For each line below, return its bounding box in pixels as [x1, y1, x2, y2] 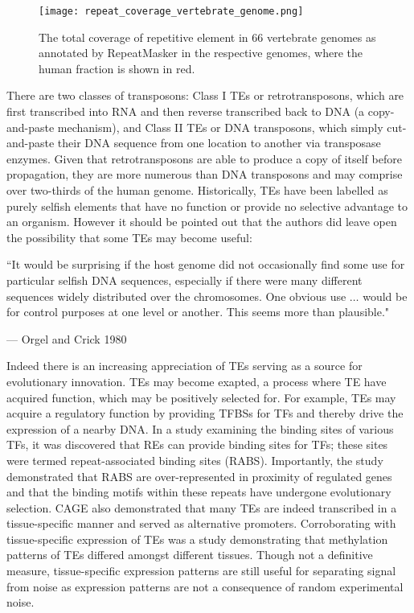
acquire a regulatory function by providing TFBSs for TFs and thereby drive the [6, 405, 404, 422]
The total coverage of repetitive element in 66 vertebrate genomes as [39, 28, 376, 45]
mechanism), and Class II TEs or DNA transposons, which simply [57, 118, 383, 135]
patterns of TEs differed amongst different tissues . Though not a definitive [6, 546, 373, 563]
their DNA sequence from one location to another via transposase [57, 134, 381, 151]
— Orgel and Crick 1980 [6, 330, 127, 347]
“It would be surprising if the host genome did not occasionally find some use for [6, 256, 405, 273]
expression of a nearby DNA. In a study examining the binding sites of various [6, 420, 394, 437]
